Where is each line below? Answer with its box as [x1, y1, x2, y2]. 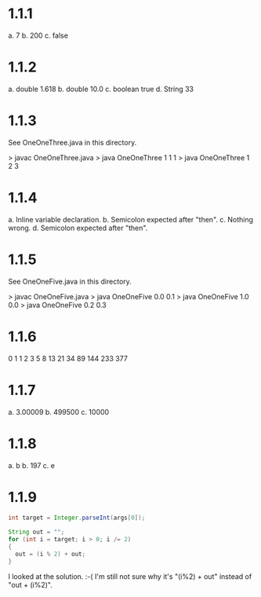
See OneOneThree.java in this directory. [8, 137, 137, 147]
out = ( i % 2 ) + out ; [15, 550, 86, 558]
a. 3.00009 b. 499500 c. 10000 [8, 407, 110, 416]
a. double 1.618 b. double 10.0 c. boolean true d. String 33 [8, 84, 194, 93]
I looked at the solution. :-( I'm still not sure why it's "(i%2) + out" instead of [8, 571, 252, 581]
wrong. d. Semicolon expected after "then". [8, 223, 148, 233]
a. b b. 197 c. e [8, 460, 55, 470]
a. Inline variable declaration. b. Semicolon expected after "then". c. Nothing [8, 214, 253, 224]
